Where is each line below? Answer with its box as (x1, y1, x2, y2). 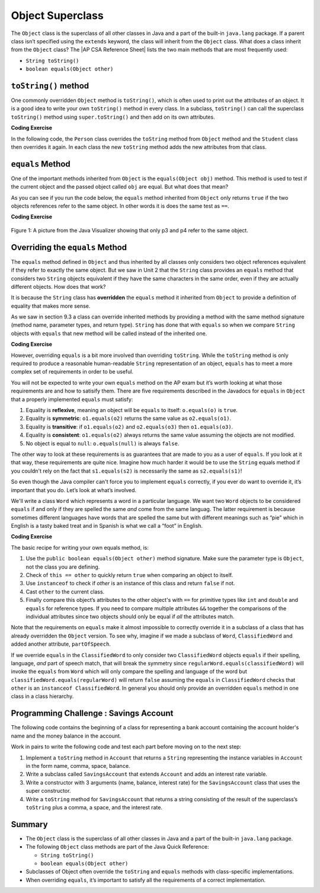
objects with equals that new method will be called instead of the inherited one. (11, 330, 207, 337)
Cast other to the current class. (25, 588, 105, 595)
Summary (11, 819, 48, 830)
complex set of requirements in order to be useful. (11, 368, 133, 375)
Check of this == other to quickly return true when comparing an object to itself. (25, 572, 233, 579)
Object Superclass (11, 9, 104, 22)
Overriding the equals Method (11, 242, 127, 252)
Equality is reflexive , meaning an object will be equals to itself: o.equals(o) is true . (25, 406, 238, 413)
